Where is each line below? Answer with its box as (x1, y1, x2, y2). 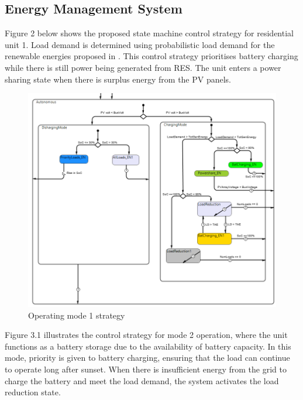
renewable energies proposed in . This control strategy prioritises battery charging (5, 50, 298, 62)
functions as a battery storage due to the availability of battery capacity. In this (5, 340, 291, 352)
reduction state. (5, 386, 61, 398)
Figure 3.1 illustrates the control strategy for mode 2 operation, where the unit (5, 329, 288, 341)
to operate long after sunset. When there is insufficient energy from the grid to (5, 363, 287, 375)
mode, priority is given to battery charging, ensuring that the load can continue (5, 351, 290, 364)
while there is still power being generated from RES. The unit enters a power (5, 61, 281, 73)
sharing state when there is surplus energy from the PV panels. (5, 73, 232, 85)
